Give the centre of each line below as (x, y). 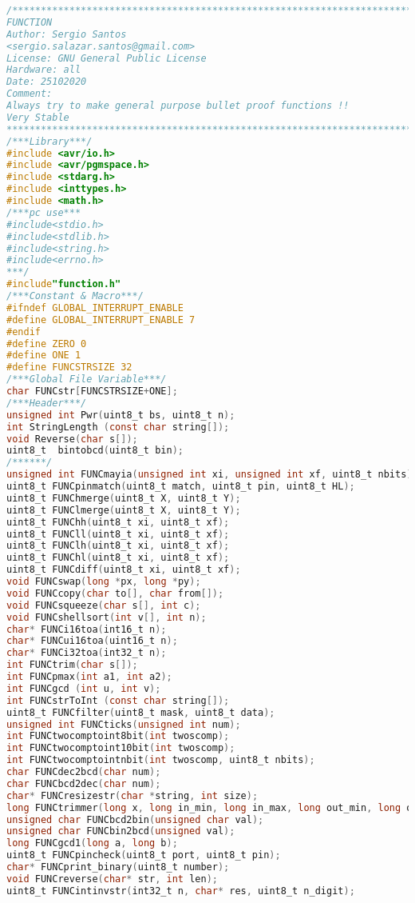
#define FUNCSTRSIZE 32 (69, 368)
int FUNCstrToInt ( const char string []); (118, 700)
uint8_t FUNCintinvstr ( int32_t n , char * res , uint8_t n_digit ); (181, 891)
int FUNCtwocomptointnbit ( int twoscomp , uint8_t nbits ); (161, 760)
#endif (24, 332)
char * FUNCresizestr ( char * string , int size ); (132, 795)
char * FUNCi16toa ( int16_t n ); (87, 629)
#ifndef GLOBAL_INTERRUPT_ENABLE (95, 308)
